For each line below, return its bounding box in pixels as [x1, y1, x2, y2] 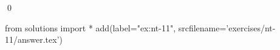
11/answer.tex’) [5, 33, 63, 46]
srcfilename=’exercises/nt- [178, 21, 276, 34]
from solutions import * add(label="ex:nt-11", [5, 21, 176, 34]
